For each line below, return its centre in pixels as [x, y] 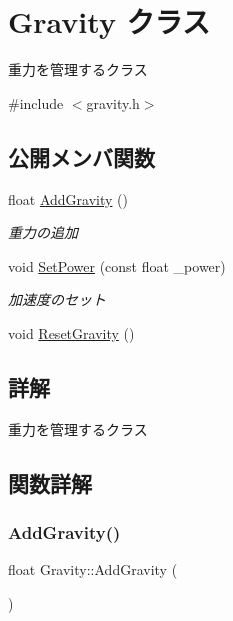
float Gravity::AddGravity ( [93, 569]
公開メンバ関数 [81, 156]
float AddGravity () [68, 198]
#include [36, 102]
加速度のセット [57, 299]
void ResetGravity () [71, 332]
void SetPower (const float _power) [117, 265]
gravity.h [113, 102]
